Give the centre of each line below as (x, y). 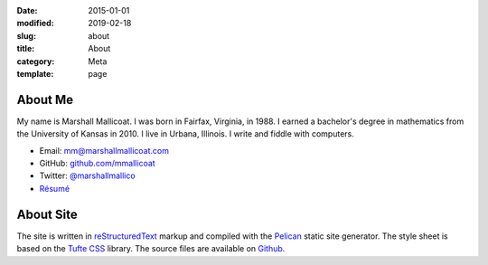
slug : (26, 35)
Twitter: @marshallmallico (87, 175)
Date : (27, 10)
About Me (45, 99)
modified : (35, 24)
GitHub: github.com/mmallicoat (97, 164)
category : (36, 61)
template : (35, 73)
